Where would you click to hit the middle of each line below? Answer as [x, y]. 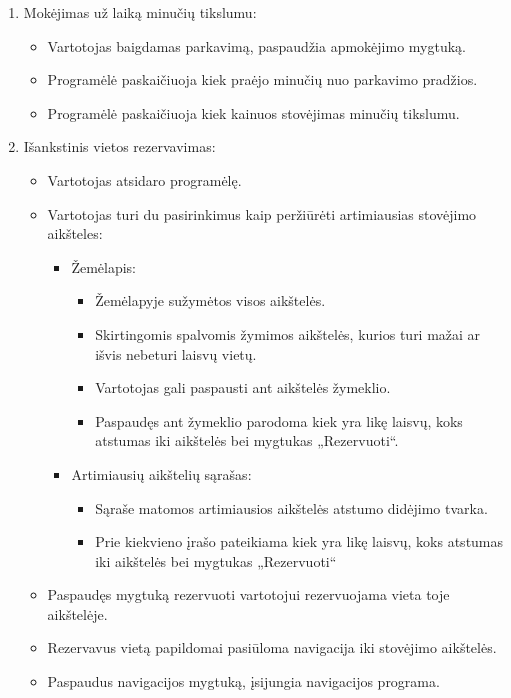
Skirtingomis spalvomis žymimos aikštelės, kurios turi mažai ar [288, 333]
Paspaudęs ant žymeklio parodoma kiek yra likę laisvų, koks [279, 420]
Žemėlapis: [104, 266]
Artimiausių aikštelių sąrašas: [161, 473]
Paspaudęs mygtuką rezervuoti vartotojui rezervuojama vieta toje [248, 594]
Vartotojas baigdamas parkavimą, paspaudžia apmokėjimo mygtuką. [256, 45]
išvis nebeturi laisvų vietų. [176, 353]
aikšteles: [75, 233]
